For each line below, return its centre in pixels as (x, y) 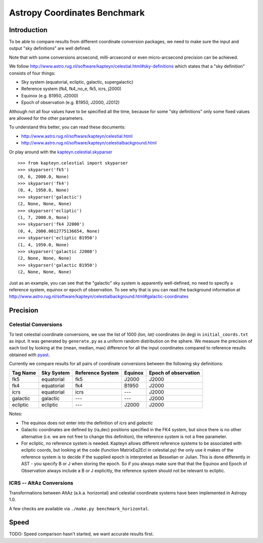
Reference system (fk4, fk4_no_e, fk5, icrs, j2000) (71, 89)
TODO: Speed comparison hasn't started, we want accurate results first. (81, 534)
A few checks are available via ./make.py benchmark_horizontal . (79, 508)
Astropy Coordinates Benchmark (77, 13)
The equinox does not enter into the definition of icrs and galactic (87, 423)
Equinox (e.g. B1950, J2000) (50, 95)
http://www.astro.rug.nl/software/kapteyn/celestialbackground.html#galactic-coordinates (99, 296)
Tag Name (24, 373)
